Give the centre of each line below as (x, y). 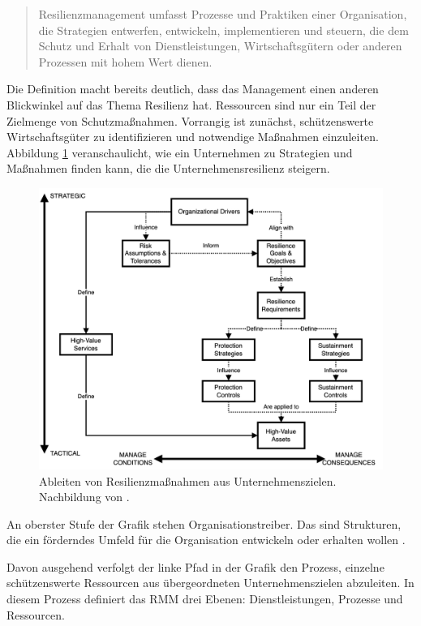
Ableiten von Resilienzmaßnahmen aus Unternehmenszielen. (188, 480)
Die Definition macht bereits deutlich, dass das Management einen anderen (193, 89)
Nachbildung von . (84, 497)
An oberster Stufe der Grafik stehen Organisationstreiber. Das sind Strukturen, (204, 523)
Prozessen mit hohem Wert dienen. (125, 61)
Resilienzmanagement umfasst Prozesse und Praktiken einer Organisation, (223, 14)
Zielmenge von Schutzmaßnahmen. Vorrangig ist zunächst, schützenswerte (190, 120)
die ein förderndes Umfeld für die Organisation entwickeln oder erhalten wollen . (206, 540)
